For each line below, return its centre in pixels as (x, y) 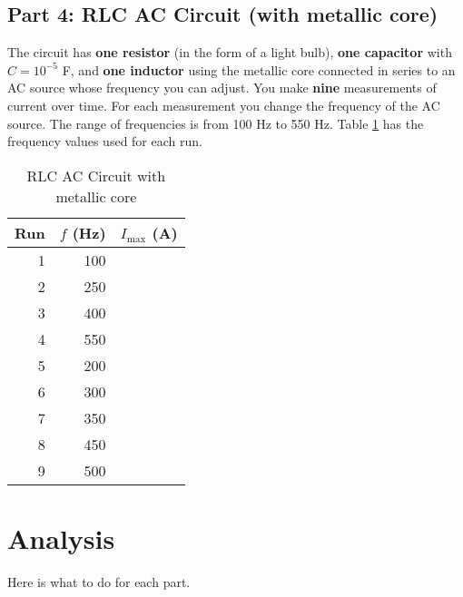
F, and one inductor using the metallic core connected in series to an (259, 69)
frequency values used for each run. (105, 141)
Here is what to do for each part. (99, 581)
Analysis (61, 538)
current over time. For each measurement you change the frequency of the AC (224, 105)
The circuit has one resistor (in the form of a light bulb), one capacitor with (230, 52)
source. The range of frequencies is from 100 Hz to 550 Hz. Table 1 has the (216, 123)
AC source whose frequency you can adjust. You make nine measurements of (222, 88)
